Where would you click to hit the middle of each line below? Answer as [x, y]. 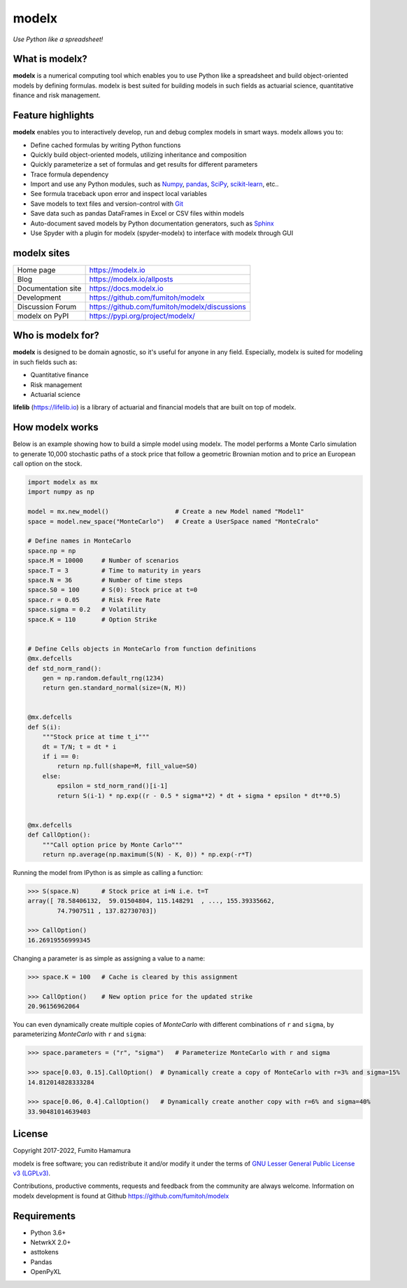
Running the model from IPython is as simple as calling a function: [108, 872]
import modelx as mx [63, 482]
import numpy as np [61, 492]
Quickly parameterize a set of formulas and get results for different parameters [144, 164]
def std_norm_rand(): [65, 668]
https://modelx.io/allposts [131, 279]
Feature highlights [53, 115]
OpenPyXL [46, 1272]
